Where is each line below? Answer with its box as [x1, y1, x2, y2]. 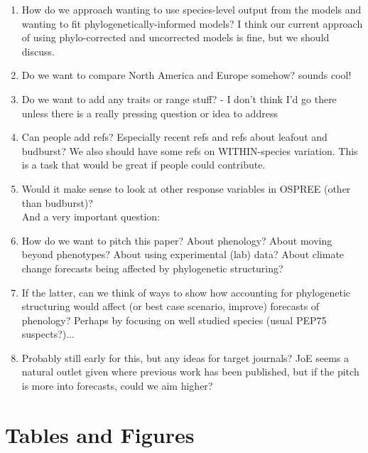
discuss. [21, 43, 55, 58]
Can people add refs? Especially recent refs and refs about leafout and [21, 129, 328, 144]
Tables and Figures [5, 420, 195, 449]
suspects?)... [21, 326, 75, 341]
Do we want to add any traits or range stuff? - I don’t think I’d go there [21, 91, 337, 106]
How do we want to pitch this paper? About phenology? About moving [21, 233, 332, 247]
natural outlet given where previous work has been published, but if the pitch [21, 364, 359, 379]
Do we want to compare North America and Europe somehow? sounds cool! [21, 68, 352, 82]
